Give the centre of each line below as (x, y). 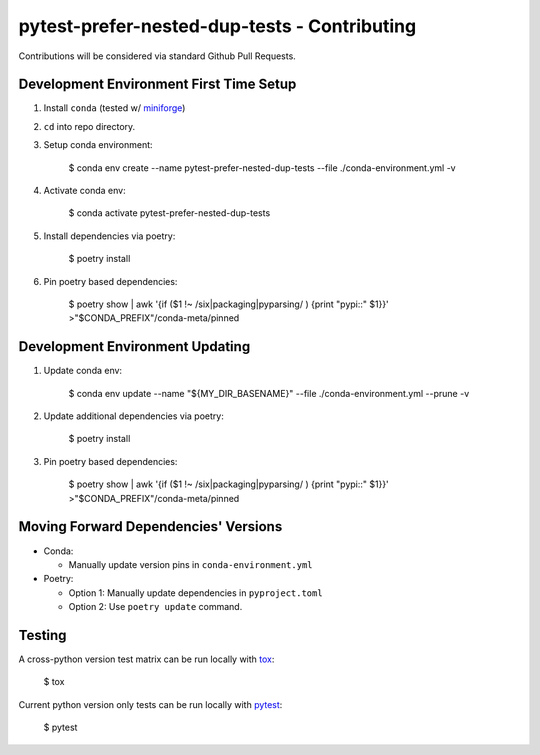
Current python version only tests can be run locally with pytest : (150, 704)
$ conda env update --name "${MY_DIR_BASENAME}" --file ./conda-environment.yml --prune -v (269, 393)
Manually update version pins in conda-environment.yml (190, 564)
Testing (42, 635)
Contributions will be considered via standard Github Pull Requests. (157, 56)
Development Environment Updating (134, 346)
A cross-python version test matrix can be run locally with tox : (146, 659)
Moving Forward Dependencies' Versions (150, 526)
